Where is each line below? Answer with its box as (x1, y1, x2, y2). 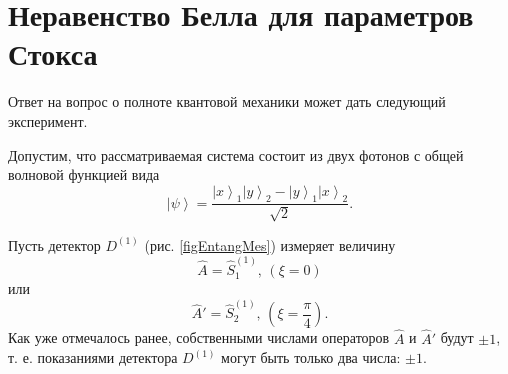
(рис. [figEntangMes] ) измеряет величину (144, 234, 396, 255)
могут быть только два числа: (221, 347, 401, 368)
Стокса (8, 33, 98, 74)
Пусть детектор (8, 234, 101, 255)
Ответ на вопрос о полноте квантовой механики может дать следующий (8, 91, 446, 112)
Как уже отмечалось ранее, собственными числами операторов (8, 327, 390, 348)
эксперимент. (8, 110, 88, 131)
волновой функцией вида (8, 164, 160, 185)
